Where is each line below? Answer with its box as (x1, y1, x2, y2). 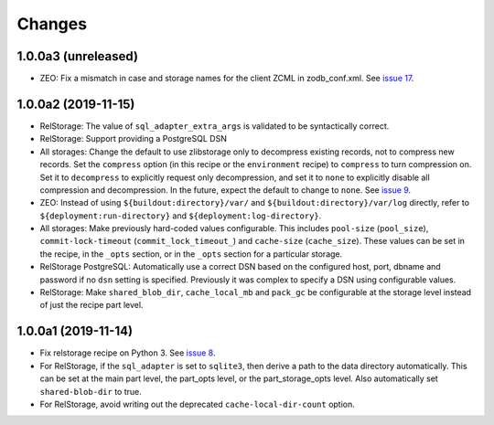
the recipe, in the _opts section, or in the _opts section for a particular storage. (39, 248, 343, 260)
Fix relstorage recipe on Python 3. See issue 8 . (39, 347, 216, 358)
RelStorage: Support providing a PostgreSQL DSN (39, 133, 228, 144)
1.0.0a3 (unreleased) (16, 48, 139, 64)
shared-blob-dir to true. (39, 386, 142, 397)
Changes (16, 14, 87, 34)
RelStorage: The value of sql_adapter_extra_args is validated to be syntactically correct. (39, 120, 390, 132)
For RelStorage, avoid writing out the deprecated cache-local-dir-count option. (39, 398, 356, 409)
